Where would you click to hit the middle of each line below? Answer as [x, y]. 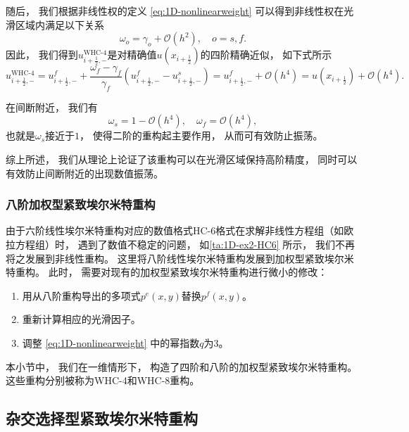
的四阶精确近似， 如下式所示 [266, 55]
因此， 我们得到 [42, 55]
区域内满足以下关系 [59, 24]
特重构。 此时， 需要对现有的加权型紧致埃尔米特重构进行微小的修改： [167, 272]
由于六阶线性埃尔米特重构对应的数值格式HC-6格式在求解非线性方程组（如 [175, 230]
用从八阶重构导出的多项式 [81, 295]
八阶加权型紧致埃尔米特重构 [81, 204]
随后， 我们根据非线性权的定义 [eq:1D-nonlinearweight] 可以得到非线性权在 [175, 11]
